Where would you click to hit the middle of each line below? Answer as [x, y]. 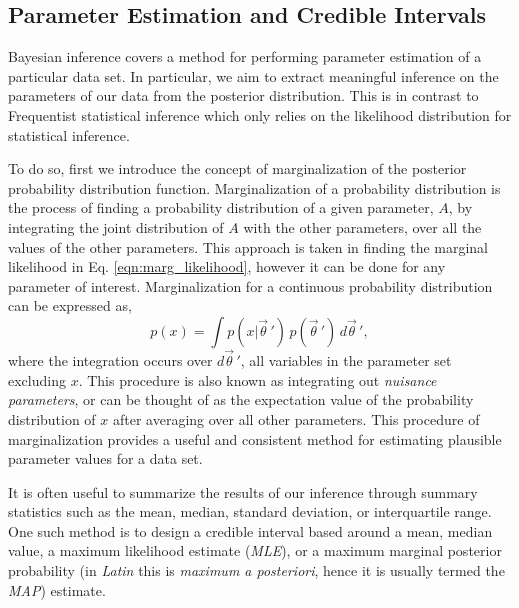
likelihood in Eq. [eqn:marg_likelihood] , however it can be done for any [227, 266]
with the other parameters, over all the [362, 226]
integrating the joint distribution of [116, 226]
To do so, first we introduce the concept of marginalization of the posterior [237, 168]
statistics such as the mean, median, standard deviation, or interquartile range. [250, 511]
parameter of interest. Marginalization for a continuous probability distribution [250, 285]
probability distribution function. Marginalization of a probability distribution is [254, 187]
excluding [37, 379]
